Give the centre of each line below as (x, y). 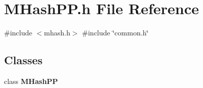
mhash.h (57, 33)
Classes (23, 60)
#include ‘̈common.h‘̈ (115, 33)
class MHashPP (31, 81)
